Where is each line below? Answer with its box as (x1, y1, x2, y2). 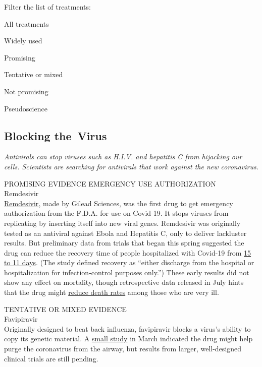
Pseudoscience (4, 103, 47, 113)
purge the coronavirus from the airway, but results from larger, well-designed (4, 343, 242, 354)
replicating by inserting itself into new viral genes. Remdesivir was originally (4, 217, 241, 228)
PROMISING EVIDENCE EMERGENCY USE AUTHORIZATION (4, 178, 216, 189)
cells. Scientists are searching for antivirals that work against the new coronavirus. (4, 161, 259, 171)
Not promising (4, 86, 48, 96)
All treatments (4, 18, 49, 29)
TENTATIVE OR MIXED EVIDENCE (4, 303, 127, 314)
